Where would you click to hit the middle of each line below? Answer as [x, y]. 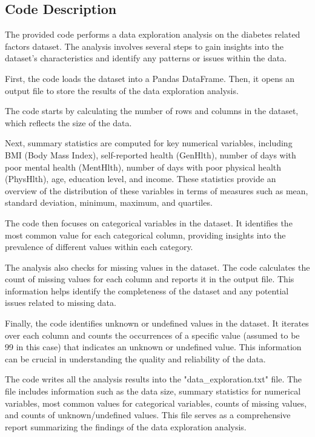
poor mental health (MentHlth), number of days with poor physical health [143, 167]
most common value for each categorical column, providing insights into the [145, 235]
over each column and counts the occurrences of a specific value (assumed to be [152, 335]
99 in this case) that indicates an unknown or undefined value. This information [153, 347]
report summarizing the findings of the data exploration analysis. [126, 426]
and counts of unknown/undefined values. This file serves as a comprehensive [148, 415]
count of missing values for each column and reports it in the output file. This [150, 279]
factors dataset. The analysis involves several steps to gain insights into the [144, 46]
